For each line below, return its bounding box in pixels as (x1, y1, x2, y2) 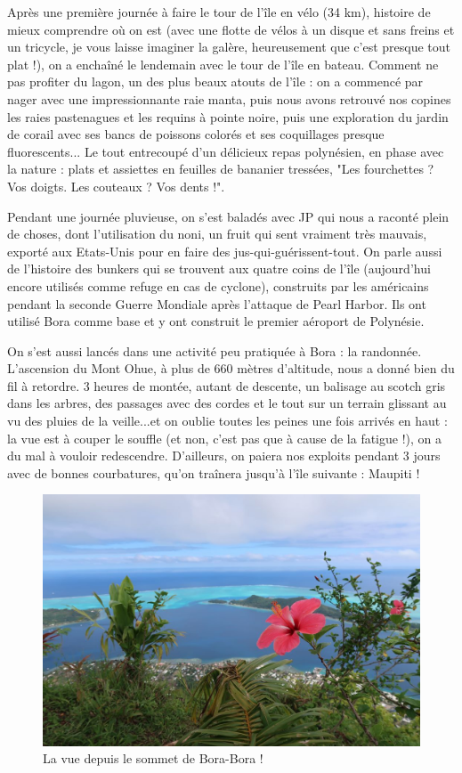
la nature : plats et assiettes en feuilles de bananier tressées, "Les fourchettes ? (7, 159, 434, 178)
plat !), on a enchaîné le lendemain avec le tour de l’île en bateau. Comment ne (7, 54, 439, 73)
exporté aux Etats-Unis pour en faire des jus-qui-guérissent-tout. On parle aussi (7, 241, 442, 260)
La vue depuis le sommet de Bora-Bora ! (43, 749, 263, 768)
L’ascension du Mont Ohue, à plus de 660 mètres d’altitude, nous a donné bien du (7, 359, 455, 378)
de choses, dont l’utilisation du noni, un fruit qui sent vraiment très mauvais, (7, 224, 427, 243)
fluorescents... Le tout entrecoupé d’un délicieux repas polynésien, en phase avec (7, 142, 444, 160)
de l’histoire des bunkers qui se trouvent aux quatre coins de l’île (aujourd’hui (7, 259, 431, 278)
